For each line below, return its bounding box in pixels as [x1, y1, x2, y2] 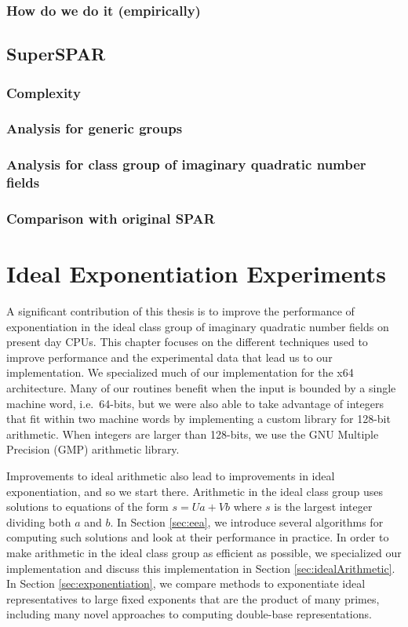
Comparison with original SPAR [6, 209, 215, 228]
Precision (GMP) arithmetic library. [6, 441, 180, 457]
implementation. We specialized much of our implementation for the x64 [6, 364, 354, 381]
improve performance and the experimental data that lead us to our [6, 348, 333, 365]
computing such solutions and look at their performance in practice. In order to [6, 529, 389, 545]
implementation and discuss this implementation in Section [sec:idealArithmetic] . [6, 560, 395, 576]
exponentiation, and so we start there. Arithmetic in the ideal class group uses [6, 483, 384, 499]
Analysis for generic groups [6, 118, 183, 138]
